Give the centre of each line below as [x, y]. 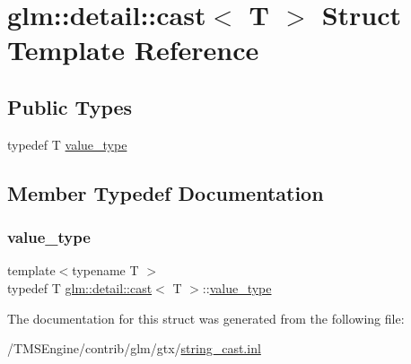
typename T [105, 270]
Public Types [70, 106]
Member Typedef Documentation [166, 192]
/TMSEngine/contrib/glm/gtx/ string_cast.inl [134, 348]
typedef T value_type [67, 144]
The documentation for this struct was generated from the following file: [206, 318]
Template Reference [133, 50]
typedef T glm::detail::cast [80, 287]
